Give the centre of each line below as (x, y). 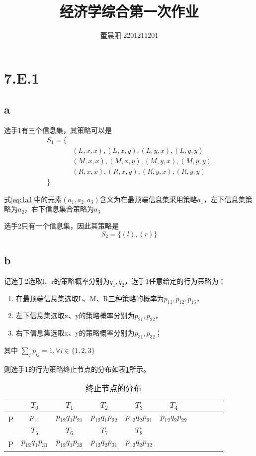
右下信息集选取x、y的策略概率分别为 (75, 333)
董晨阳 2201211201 (129, 35)
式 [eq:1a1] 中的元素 (33, 199)
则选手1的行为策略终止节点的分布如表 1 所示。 (77, 369)
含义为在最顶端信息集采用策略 (148, 199)
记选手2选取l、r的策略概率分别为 (57, 281)
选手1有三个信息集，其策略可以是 (58, 130)
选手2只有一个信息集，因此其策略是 (61, 226)
